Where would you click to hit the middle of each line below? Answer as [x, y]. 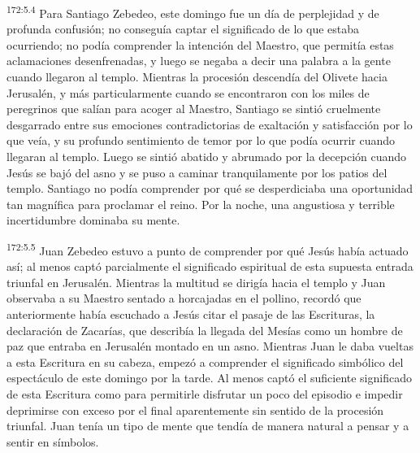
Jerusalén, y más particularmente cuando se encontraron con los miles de [188, 92]
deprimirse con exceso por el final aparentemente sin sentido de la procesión [195, 409]
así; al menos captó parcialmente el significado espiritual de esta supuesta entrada [210, 266]
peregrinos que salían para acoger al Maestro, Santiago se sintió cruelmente [194, 109]
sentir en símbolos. [53, 441]
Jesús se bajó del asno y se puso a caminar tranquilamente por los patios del [197, 172]
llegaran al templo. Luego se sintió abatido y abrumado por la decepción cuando [207, 156]
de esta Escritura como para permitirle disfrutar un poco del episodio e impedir [205, 393]
